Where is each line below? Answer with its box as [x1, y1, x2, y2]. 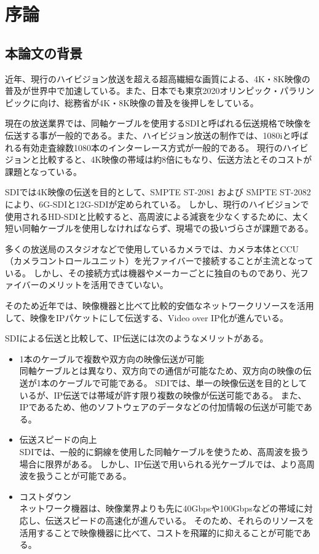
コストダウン [19, 490, 71, 502]
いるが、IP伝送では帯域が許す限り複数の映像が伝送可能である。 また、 [19, 388, 307, 401]
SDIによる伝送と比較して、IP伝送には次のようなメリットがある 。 [5, 332, 269, 345]
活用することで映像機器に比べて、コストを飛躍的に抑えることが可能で [19, 526, 302, 539]
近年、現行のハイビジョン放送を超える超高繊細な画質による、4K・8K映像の [5, 72, 310, 85]
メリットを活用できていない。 [47, 278, 168, 291]
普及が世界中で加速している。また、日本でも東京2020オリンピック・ [5, 84, 280, 97]
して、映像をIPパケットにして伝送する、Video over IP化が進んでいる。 [5, 311, 288, 324]
